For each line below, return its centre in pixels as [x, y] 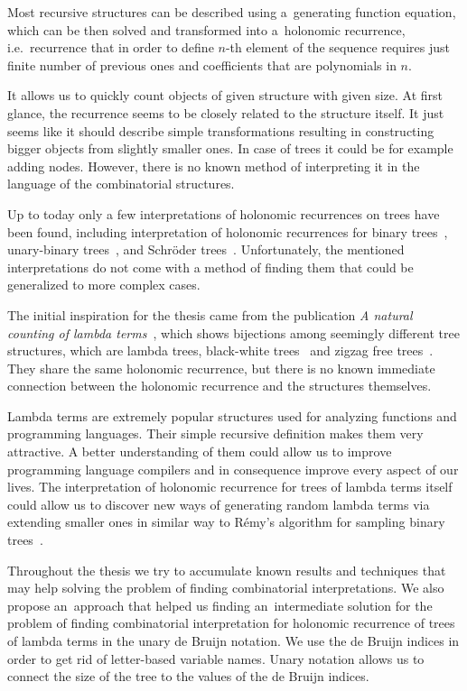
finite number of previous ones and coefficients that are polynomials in [202, 64]
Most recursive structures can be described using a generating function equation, [232, 12]
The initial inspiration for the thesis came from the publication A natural [210, 314]
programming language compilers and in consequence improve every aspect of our [233, 469]
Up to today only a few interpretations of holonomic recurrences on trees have [224, 213]
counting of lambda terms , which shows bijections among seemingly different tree [233, 332]
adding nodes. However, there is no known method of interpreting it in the [214, 166]
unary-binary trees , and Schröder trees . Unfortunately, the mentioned [206, 249]
